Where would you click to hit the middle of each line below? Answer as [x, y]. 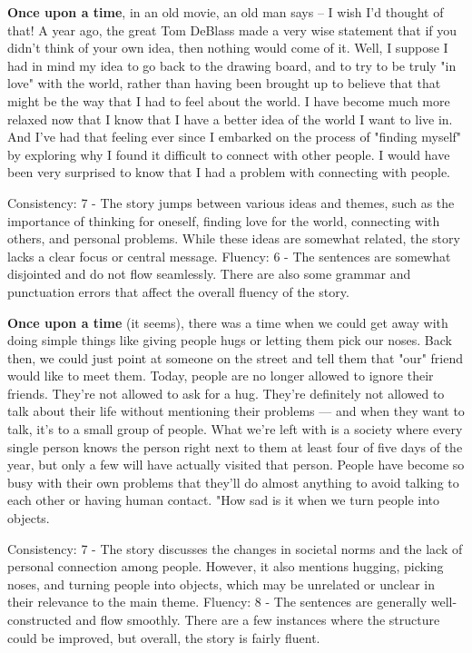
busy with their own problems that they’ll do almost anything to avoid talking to [233, 482]
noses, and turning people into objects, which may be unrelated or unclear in [221, 584]
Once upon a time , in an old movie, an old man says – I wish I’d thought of [226, 12]
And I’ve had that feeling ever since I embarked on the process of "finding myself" [235, 137]
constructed [39, 619]
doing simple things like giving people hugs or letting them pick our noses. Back [230, 340]
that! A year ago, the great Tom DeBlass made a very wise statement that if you [232, 30]
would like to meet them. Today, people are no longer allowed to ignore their [221, 376]
